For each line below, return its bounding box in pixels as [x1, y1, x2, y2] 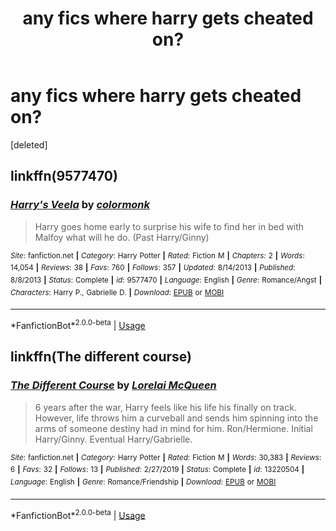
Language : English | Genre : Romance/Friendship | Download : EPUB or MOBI [10, 477, 277, 487]
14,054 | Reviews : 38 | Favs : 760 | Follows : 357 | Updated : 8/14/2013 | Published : [10, 263, 296, 273]
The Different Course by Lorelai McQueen [10, 378, 217, 392]
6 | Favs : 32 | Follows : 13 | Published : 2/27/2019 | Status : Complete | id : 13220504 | [10, 465, 305, 475]
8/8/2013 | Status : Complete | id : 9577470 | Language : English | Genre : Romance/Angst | [10, 275, 322, 285]
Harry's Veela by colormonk [10, 198, 151, 212]
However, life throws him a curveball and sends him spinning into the [34, 412, 319, 424]
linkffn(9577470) [10, 168, 118, 185]
